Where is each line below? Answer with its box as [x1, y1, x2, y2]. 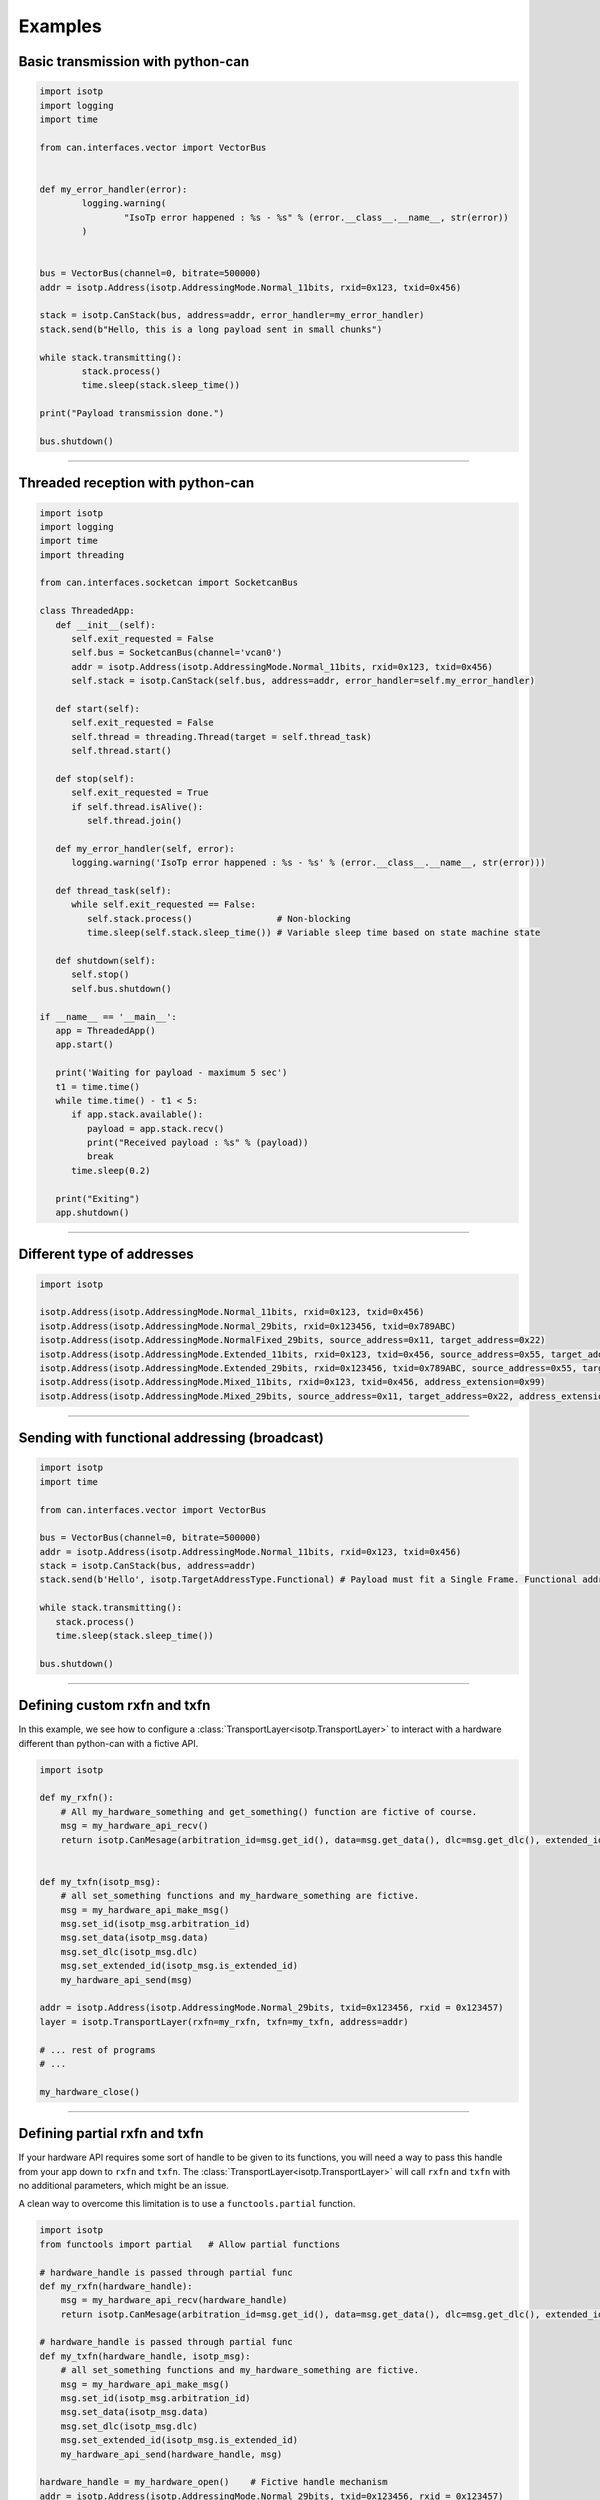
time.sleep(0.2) [71, 1165, 151, 1176]
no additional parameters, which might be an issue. [18, 2179, 229, 2191]
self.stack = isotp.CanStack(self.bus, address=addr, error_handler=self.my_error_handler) [71, 675, 535, 687]
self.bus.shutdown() [71, 983, 172, 994]
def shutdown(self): [55, 955, 157, 967]
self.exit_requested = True [71, 787, 209, 799]
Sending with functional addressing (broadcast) [18, 1430, 324, 1447]
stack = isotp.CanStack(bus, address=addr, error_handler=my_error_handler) [39, 310, 425, 321]
